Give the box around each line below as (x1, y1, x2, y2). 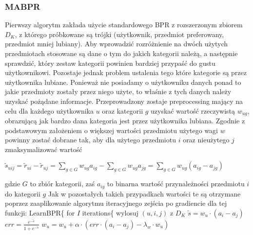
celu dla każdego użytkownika (5, 105, 94, 116)
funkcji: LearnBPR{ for (5, 207, 75, 217)
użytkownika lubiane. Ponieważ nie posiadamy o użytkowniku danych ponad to (5, 77, 241, 87)
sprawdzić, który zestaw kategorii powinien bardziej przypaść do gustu (5, 58, 215, 68)
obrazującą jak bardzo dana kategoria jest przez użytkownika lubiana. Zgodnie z (5, 116, 245, 126)
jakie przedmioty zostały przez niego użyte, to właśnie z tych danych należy (5, 86, 232, 97)
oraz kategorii (102, 105, 143, 116)
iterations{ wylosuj (82, 207, 139, 217)
